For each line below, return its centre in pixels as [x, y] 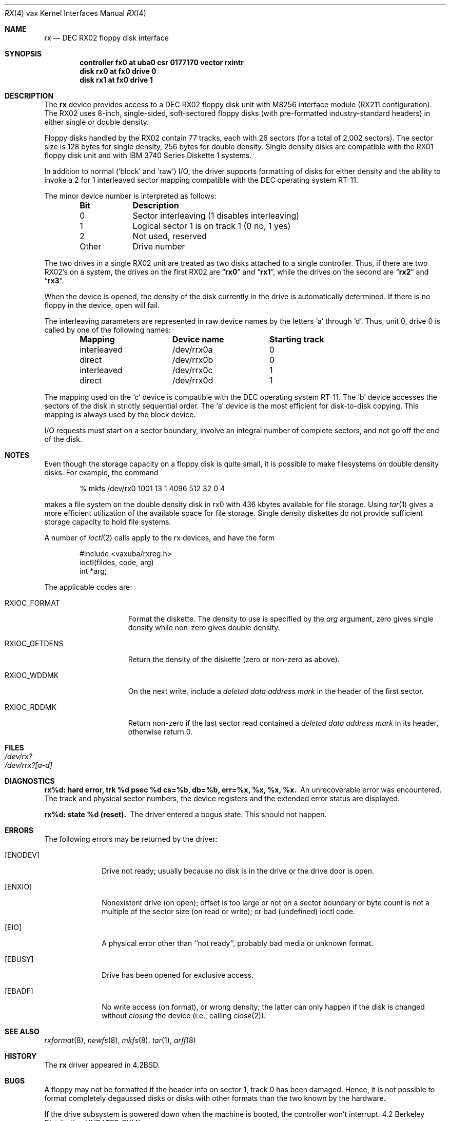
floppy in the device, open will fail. [102, 305]
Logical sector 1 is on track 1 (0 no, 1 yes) [212, 226]
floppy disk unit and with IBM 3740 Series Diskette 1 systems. [148, 155]
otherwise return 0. [160, 732]
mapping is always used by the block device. [120, 414]
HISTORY [21, 1056]
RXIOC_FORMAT [32, 603]
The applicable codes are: [88, 587]
